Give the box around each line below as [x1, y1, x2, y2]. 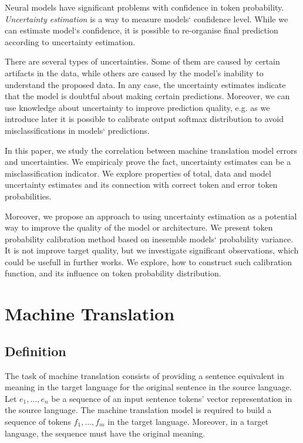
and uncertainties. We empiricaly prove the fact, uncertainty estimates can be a [5, 155, 291, 168]
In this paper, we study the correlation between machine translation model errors [5, 144, 297, 156]
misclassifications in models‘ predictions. [5, 124, 150, 136]
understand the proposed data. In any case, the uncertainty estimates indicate [5, 78, 286, 90]
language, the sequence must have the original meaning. [5, 427, 206, 439]
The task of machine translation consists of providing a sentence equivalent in [5, 369, 284, 381]
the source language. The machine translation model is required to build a [5, 404, 272, 416]
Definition [5, 341, 66, 360]
